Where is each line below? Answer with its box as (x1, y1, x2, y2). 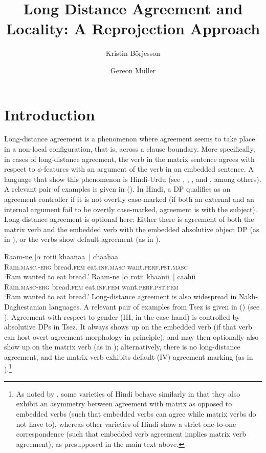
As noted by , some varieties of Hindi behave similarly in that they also (16, 388, 240, 399)
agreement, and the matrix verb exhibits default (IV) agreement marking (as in (4, 351, 253, 362)
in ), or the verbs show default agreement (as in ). (4, 234, 161, 244)
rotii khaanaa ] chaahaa (43, 251, 119, 261)
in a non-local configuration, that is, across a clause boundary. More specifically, (4, 143, 255, 154)
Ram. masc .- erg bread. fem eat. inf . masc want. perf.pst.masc (4, 261, 188, 272)
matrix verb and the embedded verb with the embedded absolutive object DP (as (4, 223, 259, 234)
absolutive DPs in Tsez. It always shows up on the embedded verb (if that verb (4, 321, 252, 332)
